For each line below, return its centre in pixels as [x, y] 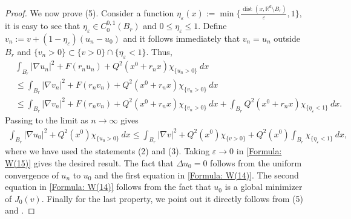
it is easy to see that [43, 26]
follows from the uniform [256, 162]
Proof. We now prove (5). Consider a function [90, 13]
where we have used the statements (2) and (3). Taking [107, 151]
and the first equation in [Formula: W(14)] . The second [197, 175]
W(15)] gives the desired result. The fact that [89, 162]
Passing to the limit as [47, 120]
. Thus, [159, 51]
